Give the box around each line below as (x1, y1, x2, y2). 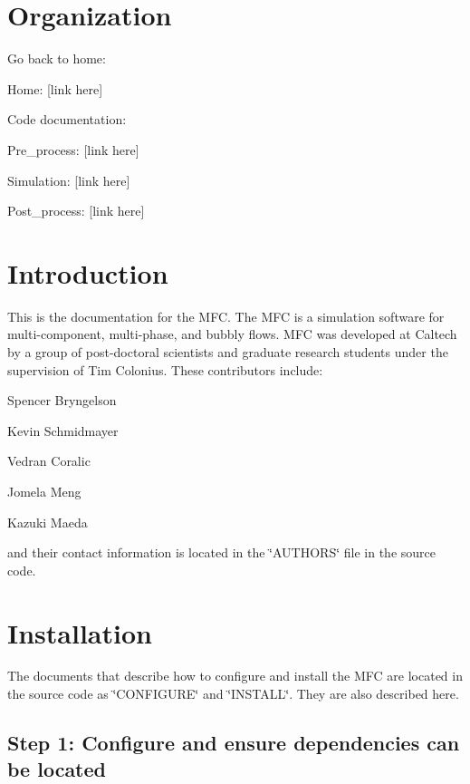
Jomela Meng (7, 481, 82, 500)
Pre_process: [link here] (7, 140, 139, 159)
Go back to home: (7, 49, 106, 68)
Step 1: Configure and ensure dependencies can (7, 729, 460, 757)
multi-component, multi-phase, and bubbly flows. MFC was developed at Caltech (7, 324, 457, 344)
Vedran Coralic (7, 451, 91, 470)
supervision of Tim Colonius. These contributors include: (7, 360, 323, 379)
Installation (7, 614, 152, 651)
